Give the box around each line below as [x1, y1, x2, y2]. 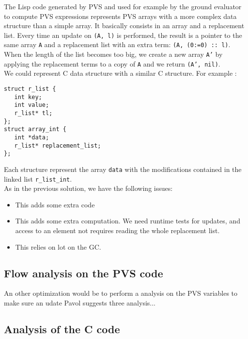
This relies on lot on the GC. [15, 241, 101, 252]
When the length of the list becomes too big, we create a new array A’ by [4, 49, 223, 59]
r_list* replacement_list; [14, 142, 101, 149]
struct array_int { [4, 126, 66, 133]
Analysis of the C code [4, 321, 120, 336]
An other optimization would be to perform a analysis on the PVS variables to [4, 288, 238, 298]
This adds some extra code [15, 199, 95, 209]
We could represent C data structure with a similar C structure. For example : [4, 68, 237, 78]
